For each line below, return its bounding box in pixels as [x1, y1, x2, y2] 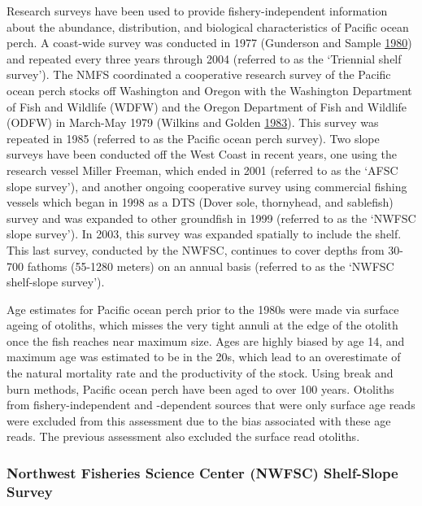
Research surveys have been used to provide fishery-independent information [7, 2, 388, 19]
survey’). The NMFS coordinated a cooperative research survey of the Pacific [7, 66, 391, 83]
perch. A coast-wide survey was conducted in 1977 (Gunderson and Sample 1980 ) [7, 34, 412, 51]
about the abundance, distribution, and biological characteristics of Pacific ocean [7, 18, 409, 35]
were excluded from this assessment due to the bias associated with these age [7, 412, 391, 429]
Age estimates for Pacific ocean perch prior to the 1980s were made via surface [7, 300, 399, 317]
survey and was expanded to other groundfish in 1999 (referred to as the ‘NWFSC [7, 209, 416, 226]
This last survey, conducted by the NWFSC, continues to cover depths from [7, 241, 385, 258]
